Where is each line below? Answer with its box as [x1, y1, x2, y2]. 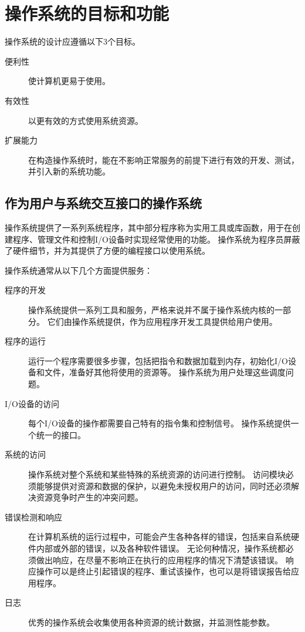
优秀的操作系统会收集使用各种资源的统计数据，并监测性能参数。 [28, 616, 274, 628]
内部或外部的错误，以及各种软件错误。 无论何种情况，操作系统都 [36, 542, 286, 554]
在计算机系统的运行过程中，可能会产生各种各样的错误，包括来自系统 [28, 530, 291, 543]
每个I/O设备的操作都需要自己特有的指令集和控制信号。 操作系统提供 [28, 417, 291, 429]
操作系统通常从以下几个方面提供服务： [5, 264, 152, 276]
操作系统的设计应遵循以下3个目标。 [5, 35, 140, 48]
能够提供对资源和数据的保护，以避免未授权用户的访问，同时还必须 [36, 479, 291, 492]
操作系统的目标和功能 [5, 1, 170, 25]
